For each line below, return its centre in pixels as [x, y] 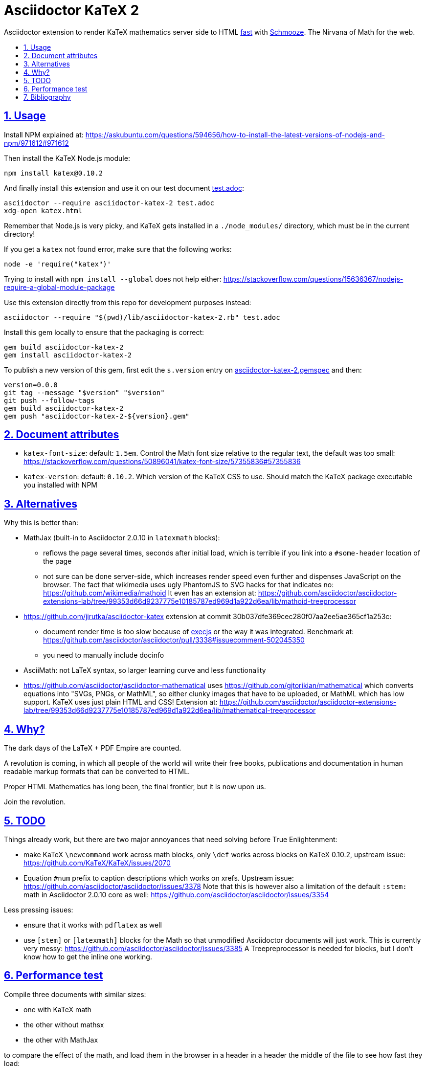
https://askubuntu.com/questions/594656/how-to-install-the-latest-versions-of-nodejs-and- [235, 134]
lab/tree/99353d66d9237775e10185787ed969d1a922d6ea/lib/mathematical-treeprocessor [170, 711]
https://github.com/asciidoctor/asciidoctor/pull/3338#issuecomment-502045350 [174, 640]
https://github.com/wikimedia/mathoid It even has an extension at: [150, 593]
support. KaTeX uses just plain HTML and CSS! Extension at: [121, 702]
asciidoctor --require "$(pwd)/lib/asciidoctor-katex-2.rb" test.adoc [142, 317]
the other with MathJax [61, 1040]
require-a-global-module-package [59, 287]
